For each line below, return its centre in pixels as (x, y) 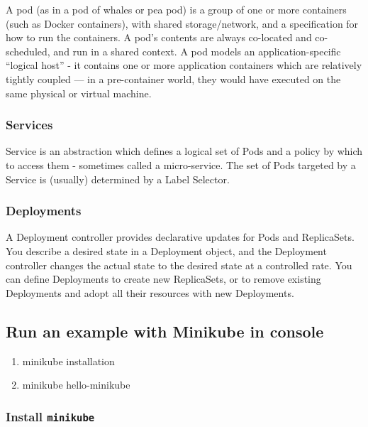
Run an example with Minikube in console (165, 331)
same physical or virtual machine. (79, 93)
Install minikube (50, 416)
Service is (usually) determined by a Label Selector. (118, 179)
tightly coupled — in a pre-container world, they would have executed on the (173, 79)
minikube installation (68, 361)
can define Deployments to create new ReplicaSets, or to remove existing (163, 279)
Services (29, 125)
